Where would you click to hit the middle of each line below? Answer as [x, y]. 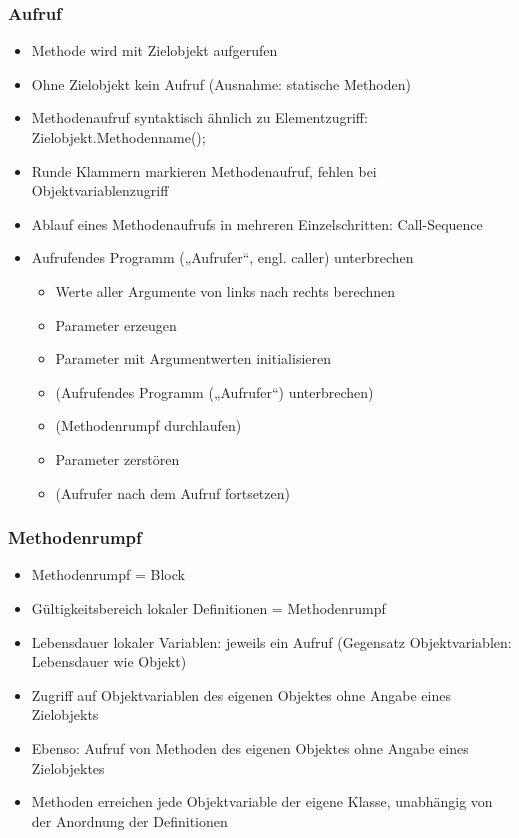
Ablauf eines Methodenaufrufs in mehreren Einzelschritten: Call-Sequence [257, 223]
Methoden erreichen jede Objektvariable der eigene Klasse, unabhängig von [262, 801]
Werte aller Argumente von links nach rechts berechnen [225, 290]
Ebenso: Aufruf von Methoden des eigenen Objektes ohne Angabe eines [250, 747]
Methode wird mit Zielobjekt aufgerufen [154, 50]
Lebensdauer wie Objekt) [109, 661]
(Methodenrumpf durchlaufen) [148, 425]
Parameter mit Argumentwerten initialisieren [193, 358]
